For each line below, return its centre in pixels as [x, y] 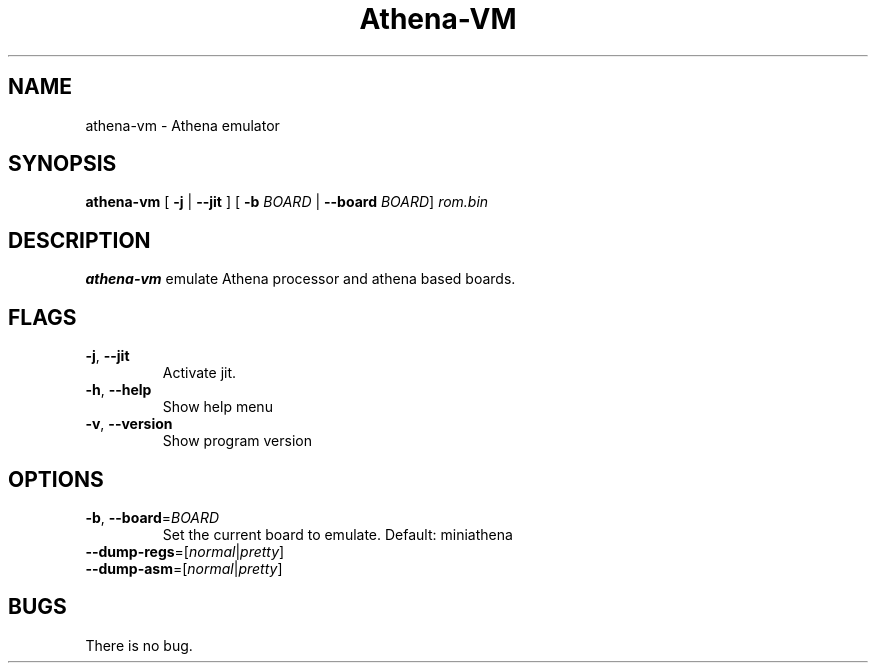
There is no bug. [139, 645]
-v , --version [129, 424]
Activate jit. [199, 373]
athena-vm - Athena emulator [182, 125]
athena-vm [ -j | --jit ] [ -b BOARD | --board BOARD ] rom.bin [287, 202]
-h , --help [118, 390]
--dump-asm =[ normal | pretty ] [184, 568]
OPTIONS [56, 479]
